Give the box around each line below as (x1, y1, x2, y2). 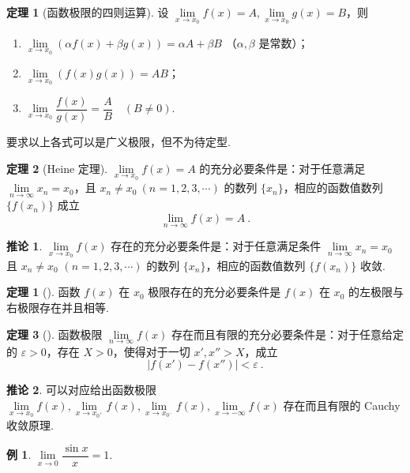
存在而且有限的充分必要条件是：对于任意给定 (171, 325, 404, 342)
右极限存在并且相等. (6, 299, 109, 315)
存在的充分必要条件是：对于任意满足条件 (111, 238, 322, 254)
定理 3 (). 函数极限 (6, 325, 103, 342)
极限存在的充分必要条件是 (148, 283, 281, 300)
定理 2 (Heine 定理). (6, 160, 108, 176)
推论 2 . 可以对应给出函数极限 (6, 381, 156, 398)
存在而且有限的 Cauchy (283, 397, 401, 413)
